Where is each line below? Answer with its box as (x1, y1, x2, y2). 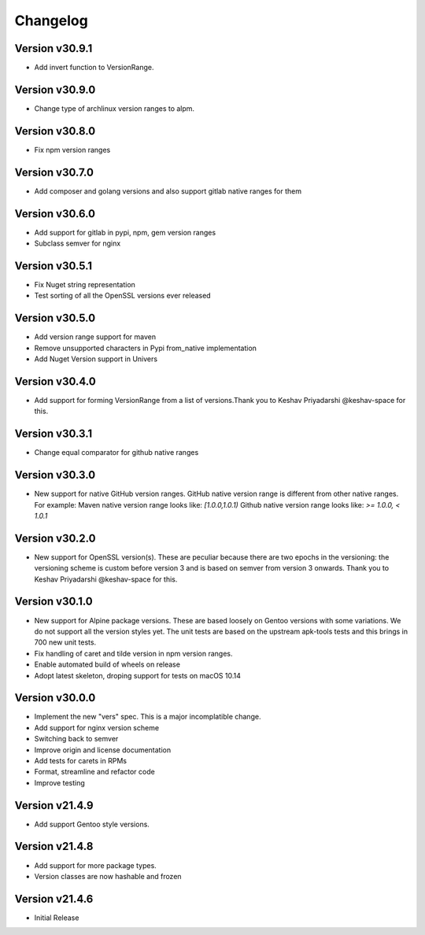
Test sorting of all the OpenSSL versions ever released (34, 291, 212, 301)
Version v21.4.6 (14, 892, 94, 905)
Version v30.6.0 (14, 207, 96, 220)
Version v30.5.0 (14, 312, 96, 325)
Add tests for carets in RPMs (34, 756, 128, 765)
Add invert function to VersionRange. (34, 63, 154, 72)
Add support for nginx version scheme (34, 722, 160, 732)
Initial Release (34, 913, 79, 922)
